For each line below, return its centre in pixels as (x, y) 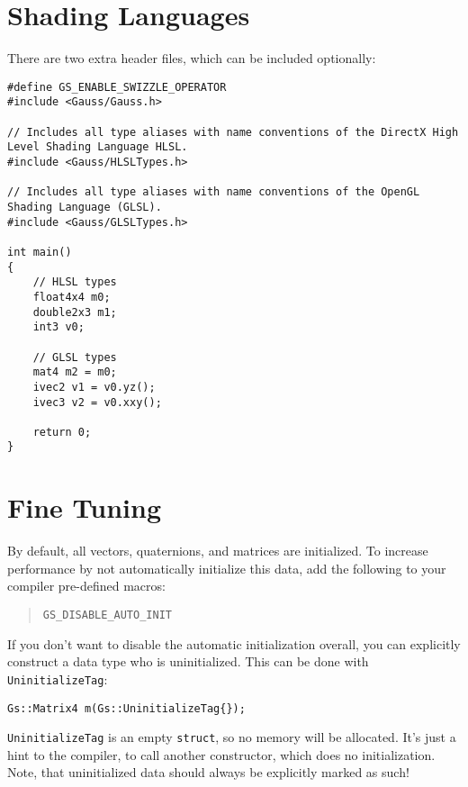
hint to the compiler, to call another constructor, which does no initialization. (221, 754)
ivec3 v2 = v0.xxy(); (97, 402)
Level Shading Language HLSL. (98, 147)
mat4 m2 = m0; (75, 372)
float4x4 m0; (72, 297)
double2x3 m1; (75, 312)
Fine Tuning (84, 507)
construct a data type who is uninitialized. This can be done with (188, 661)
